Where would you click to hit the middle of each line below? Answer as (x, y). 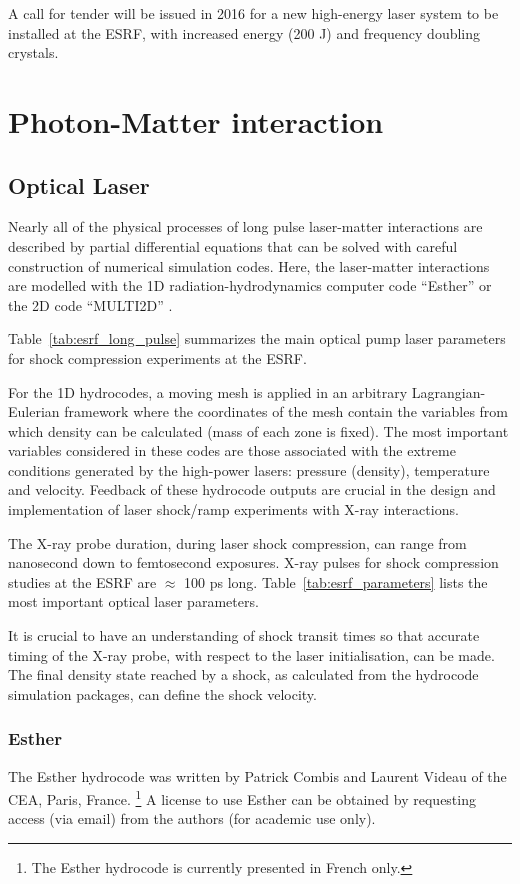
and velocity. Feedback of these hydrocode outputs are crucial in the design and (252, 489)
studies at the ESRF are (82, 581)
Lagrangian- (448, 391)
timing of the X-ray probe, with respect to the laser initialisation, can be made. (251, 654)
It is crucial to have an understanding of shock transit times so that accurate (244, 635)
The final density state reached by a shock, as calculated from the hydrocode (243, 674)
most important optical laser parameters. (133, 601)
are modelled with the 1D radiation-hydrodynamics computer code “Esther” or (250, 285)
